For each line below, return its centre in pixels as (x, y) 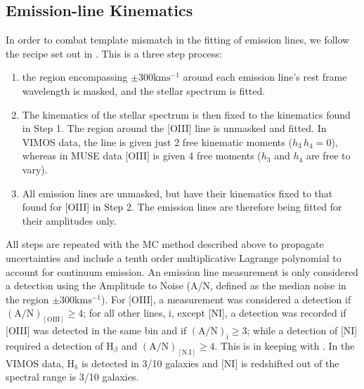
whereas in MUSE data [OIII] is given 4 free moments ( (142, 156)
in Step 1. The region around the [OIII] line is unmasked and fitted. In (174, 128)
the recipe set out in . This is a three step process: (114, 53)
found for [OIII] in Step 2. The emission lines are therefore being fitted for (182, 207)
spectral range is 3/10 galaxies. (72, 377)
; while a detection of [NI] (302, 330)
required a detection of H (60, 345)
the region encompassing (75, 77)
